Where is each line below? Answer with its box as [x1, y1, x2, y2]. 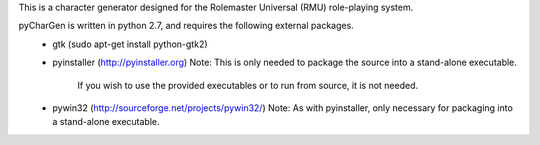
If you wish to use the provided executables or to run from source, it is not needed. [77, 79, 419, 91]
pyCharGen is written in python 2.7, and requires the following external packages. [18, 20, 354, 32]
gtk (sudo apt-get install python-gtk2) [52, 38, 209, 50]
